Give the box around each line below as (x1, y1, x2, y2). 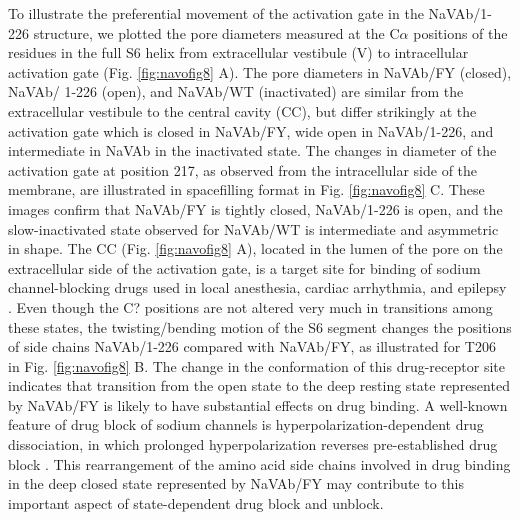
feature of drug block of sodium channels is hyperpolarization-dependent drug (8, 414, 484, 435)
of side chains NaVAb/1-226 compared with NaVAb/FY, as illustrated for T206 (8, 336, 496, 357)
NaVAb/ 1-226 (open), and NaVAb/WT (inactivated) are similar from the (8, 81, 464, 102)
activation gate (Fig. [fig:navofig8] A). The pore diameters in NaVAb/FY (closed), (8, 61, 512, 82)
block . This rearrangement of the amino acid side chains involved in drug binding (8, 453, 511, 474)
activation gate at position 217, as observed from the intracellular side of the (8, 159, 478, 180)
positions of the (413, 22, 508, 43)
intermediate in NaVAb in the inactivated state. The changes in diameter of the (8, 140, 497, 161)
